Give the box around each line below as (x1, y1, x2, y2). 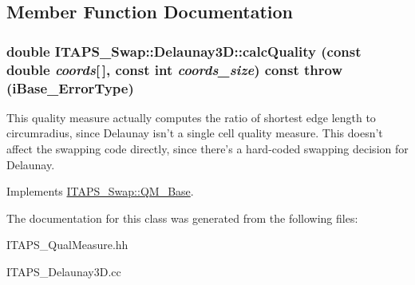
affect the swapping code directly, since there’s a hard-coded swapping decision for (6, 141, 409, 157)
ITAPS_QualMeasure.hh (6, 236, 128, 253)
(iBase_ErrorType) (6, 77, 134, 97)
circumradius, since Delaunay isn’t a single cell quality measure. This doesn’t (6, 125, 383, 141)
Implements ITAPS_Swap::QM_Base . (6, 183, 194, 200)
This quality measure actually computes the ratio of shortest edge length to (6, 109, 376, 125)
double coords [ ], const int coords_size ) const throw (6, 59, 342, 79)
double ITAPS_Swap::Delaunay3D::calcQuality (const (6, 41, 362, 61)
